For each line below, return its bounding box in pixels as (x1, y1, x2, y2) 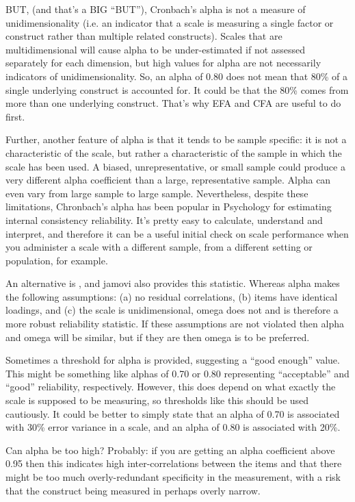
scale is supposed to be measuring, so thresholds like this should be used (5, 393, 309, 407)
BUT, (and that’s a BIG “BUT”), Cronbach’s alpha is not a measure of (5, 2, 306, 16)
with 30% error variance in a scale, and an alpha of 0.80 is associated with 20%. (5, 420, 341, 434)
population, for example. (5, 253, 108, 267)
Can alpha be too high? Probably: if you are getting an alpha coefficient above (5, 442, 335, 457)
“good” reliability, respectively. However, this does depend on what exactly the (5, 379, 336, 394)
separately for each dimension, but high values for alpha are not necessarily (5, 55, 321, 70)
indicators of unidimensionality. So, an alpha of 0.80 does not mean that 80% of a (5, 68, 348, 83)
